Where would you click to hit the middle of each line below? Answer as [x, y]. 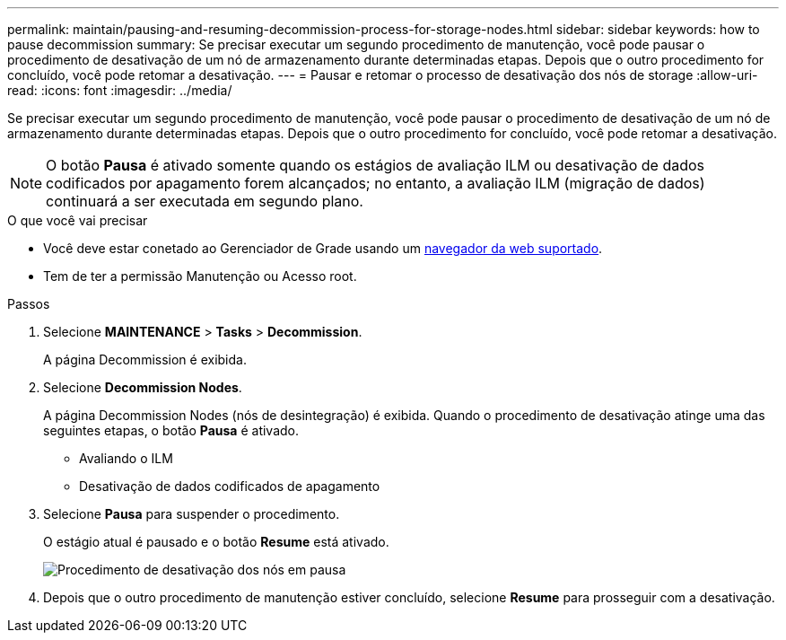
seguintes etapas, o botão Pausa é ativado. [171, 430]
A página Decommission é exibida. [145, 359]
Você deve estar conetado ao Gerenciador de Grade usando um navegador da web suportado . [323, 248]
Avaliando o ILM [126, 458]
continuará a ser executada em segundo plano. [205, 201]
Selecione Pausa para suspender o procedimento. [192, 514]
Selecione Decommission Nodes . [143, 387]
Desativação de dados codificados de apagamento [230, 486]
